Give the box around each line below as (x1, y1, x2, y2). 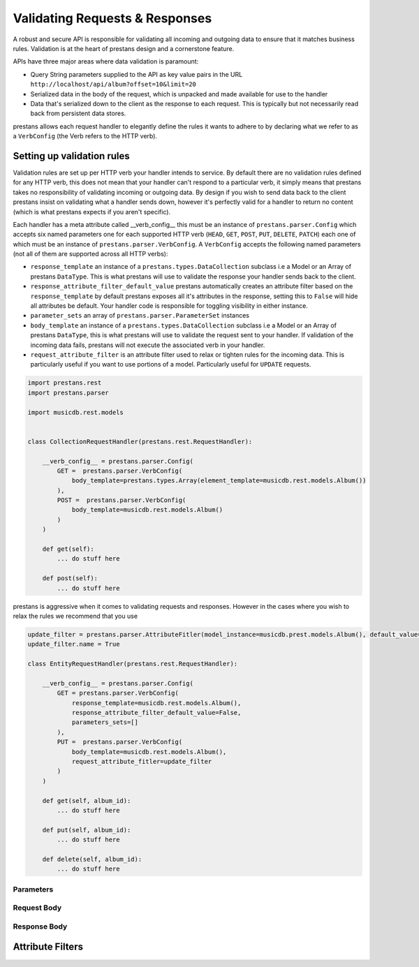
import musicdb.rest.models (27, 408, 124, 416)
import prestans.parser (27, 388, 110, 397)
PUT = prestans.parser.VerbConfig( (57, 738, 183, 746)
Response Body (13, 922, 68, 931)
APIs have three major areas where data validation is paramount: (13, 57, 199, 66)
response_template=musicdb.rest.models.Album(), (71, 699, 242, 707)
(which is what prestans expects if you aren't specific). (13, 207, 171, 216)
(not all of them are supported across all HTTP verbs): (13, 250, 168, 258)
